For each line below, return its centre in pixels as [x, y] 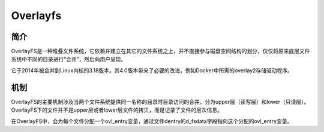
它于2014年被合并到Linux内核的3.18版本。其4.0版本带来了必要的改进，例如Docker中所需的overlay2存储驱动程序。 [152, 70]
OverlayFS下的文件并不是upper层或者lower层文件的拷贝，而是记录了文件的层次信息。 [117, 110]
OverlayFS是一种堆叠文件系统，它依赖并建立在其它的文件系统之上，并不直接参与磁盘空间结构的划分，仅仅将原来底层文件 [160, 51]
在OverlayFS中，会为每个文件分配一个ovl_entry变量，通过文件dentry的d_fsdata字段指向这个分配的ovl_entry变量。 [152, 121]
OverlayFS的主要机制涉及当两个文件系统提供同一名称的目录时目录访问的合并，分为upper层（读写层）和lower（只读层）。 [160, 102]
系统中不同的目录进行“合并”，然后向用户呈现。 [69, 59]
